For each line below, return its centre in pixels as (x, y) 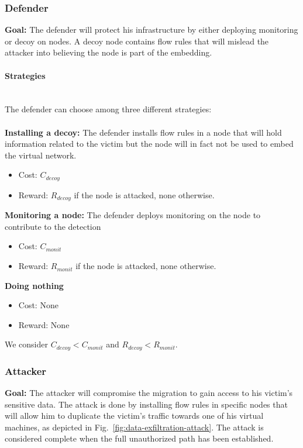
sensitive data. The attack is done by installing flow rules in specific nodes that (146, 404)
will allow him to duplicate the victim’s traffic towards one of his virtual (134, 416)
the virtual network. (41, 155)
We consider (27, 344)
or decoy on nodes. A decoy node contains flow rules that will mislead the (137, 41)
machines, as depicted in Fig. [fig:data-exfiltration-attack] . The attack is (134, 427)
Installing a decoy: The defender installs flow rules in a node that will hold (143, 132)
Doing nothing (34, 285)
